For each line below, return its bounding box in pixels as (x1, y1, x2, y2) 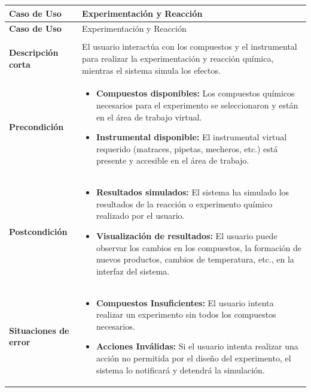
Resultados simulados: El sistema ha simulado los (96, 186, 289, 198)
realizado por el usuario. (96, 209, 185, 222)
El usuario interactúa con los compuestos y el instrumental (82, 40, 297, 53)
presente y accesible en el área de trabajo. (96, 154, 249, 167)
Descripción (9, 46, 59, 59)
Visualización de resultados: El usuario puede (96, 230, 278, 242)
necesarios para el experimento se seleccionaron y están (96, 99, 298, 111)
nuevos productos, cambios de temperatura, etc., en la (96, 253, 294, 266)
